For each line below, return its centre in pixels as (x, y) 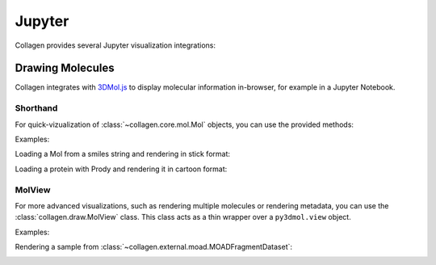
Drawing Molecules (65, 68)
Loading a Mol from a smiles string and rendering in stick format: (122, 154)
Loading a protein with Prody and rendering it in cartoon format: (121, 169)
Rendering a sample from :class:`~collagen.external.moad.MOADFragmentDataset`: (154, 247)
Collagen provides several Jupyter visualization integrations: (115, 45)
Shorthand (36, 108)
